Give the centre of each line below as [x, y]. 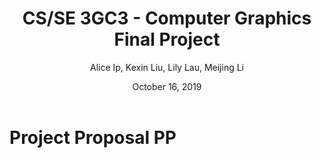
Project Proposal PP [93, 137]
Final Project [167, 39]
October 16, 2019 [167, 86]
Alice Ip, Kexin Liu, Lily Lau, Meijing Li [167, 67]
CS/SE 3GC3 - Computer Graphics [167, 18]
